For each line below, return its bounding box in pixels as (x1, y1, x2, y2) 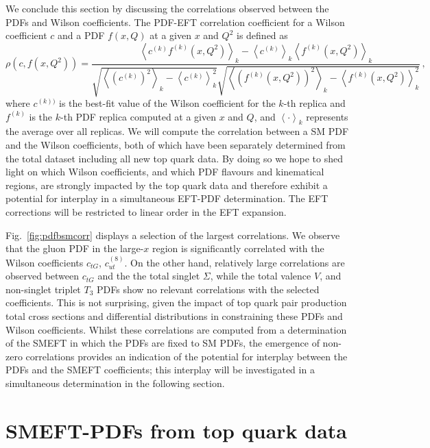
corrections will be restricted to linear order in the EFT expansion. (5, 204, 287, 219)
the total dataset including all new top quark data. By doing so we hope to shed (5, 151, 344, 165)
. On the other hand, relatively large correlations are (124, 255, 345, 269)
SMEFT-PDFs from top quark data (5, 416, 347, 444)
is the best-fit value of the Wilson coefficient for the (59, 96, 276, 110)
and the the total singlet (97, 269, 200, 283)
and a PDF (58, 28, 105, 42)
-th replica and (283, 96, 346, 110)
